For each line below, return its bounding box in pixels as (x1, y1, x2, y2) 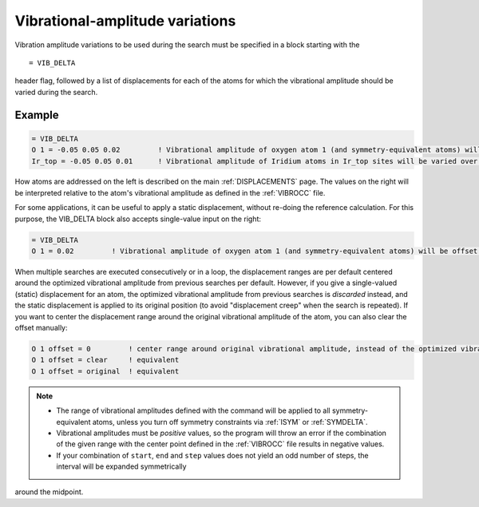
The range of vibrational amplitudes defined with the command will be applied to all (56, 406, 331, 415)
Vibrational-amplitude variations (14, 12, 236, 30)
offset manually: (14, 323, 68, 332)
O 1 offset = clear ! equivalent (31, 355, 180, 365)
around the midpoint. (14, 487, 84, 497)
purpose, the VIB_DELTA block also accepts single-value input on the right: (14, 214, 261, 224)
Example (14, 108, 59, 121)
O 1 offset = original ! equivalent (31, 366, 180, 375)
